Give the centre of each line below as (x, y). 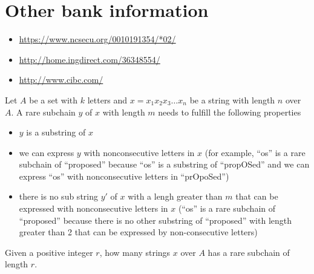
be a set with (54, 99)
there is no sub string (58, 196)
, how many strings (135, 252)
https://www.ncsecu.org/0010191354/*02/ (97, 39)
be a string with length (232, 99)
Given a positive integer (49, 252)
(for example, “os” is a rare (255, 152)
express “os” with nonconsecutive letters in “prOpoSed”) (124, 176)
